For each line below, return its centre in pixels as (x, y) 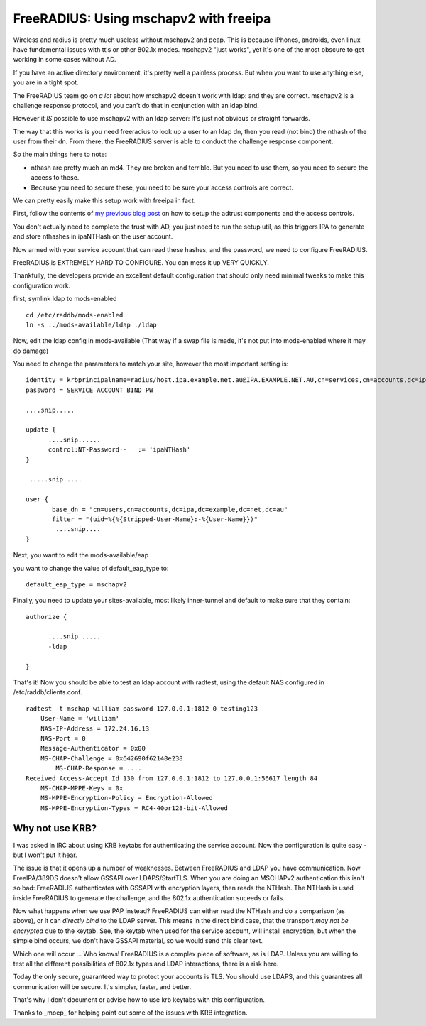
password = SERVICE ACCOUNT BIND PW (89, 390)
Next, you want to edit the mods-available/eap (81, 555)
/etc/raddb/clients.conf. (48, 692)
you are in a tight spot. (46, 82)
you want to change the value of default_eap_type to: (91, 568)
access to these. (55, 178)
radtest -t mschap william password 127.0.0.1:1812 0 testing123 (142, 709)
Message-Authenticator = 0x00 (93, 748)
